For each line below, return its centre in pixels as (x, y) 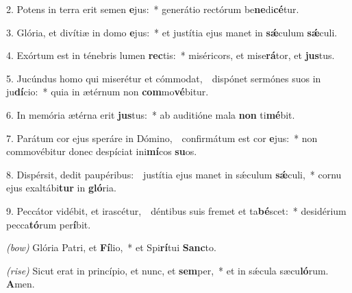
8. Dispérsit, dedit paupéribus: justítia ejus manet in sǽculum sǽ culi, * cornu (174, 174)
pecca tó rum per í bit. (49, 224)
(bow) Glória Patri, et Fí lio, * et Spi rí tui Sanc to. (111, 247)
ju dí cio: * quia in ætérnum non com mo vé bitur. (108, 92)
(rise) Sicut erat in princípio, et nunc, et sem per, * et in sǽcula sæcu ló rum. (167, 270)
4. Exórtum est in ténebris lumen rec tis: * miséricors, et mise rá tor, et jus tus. (171, 55)
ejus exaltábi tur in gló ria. (61, 188)
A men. (21, 284)
